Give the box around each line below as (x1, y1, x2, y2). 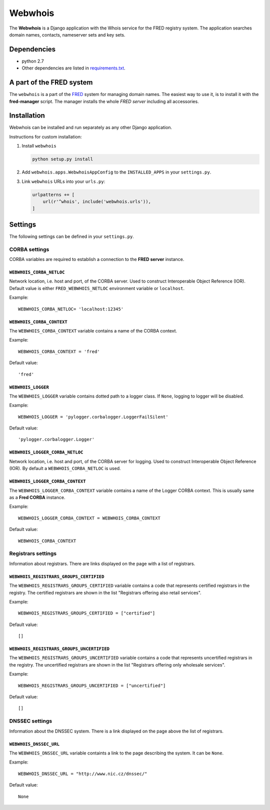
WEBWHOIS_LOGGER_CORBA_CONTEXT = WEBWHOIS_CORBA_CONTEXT (18, 515, 161, 521)
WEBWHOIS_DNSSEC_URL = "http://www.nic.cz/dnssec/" (18, 770, 147, 776)
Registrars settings (9, 550, 57, 557)
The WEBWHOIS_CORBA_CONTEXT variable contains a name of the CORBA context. (9, 327, 177, 333)
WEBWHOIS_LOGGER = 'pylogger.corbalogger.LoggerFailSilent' (18, 414, 168, 419)
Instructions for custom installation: (9, 133, 82, 139)
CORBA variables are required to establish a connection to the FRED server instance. (9, 256, 184, 262)
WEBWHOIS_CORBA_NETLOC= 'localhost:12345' (18, 306, 124, 312)
